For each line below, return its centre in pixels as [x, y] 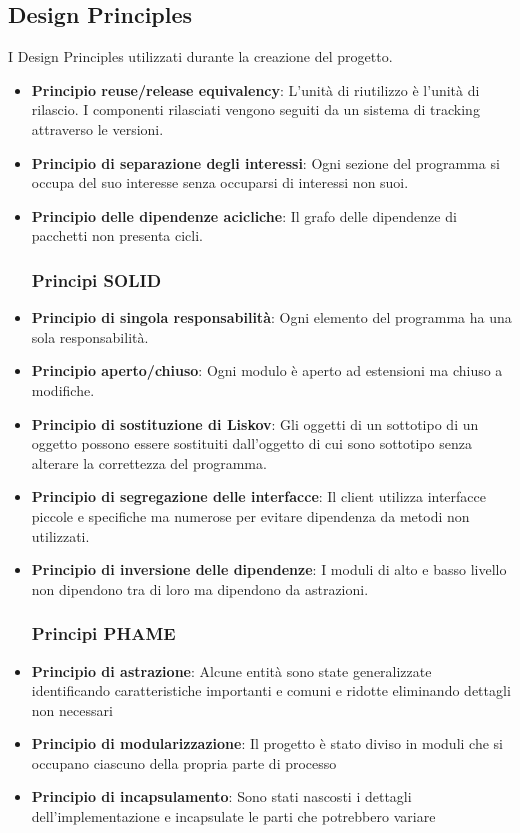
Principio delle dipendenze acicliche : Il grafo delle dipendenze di [244, 215]
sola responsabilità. [90, 336]
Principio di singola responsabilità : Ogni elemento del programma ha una [271, 317]
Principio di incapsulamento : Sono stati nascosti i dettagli [221, 796]
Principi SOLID [96, 279]
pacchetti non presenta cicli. [117, 235]
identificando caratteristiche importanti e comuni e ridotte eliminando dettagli [271, 690]
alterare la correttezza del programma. [149, 462]
